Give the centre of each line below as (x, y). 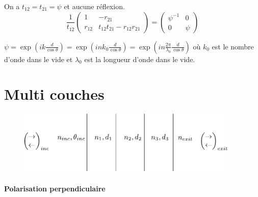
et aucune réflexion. (94, 6)
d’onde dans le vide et (38, 59)
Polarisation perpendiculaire (55, 188)
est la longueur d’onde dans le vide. (140, 59)
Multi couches (54, 94)
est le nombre (233, 46)
